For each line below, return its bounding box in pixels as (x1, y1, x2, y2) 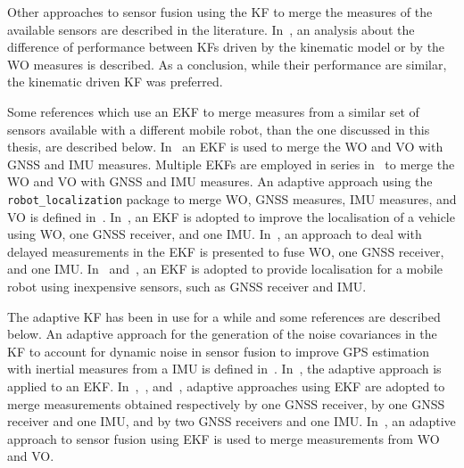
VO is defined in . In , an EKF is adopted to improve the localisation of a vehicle (7, 207, 455, 226)
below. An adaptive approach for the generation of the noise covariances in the (7, 324, 437, 343)
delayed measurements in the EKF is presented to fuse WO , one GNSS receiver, (7, 242, 444, 260)
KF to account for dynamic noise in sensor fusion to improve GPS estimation (7, 341, 430, 360)
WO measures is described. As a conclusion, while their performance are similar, (7, 54, 447, 73)
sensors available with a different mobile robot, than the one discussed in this (7, 119, 430, 138)
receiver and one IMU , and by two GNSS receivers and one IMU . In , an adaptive (7, 412, 456, 431)
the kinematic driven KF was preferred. (7, 72, 223, 91)
